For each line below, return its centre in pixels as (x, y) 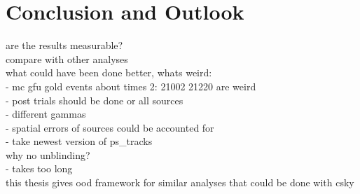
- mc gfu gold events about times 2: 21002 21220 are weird (131, 86)
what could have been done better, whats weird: (109, 72)
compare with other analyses (67, 58)
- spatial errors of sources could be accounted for (110, 127)
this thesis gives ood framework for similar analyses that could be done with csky (180, 182)
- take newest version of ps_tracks (79, 141)
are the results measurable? (64, 45)
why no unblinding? (48, 154)
